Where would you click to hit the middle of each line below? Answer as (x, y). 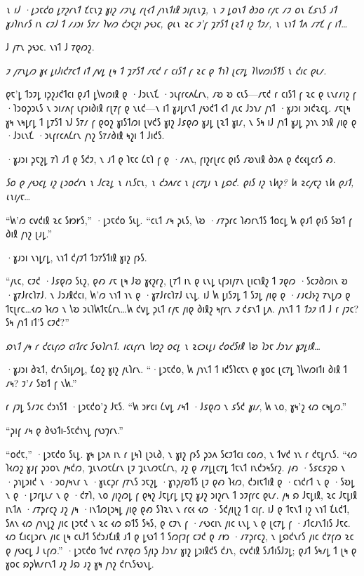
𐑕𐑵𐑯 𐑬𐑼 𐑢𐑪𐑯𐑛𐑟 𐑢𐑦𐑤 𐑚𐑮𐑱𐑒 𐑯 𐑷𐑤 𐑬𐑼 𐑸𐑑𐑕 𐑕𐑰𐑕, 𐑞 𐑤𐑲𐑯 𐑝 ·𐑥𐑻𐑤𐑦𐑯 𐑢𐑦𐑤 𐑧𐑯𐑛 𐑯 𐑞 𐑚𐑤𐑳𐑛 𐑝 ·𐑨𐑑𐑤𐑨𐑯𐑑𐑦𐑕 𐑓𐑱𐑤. (178, 522)
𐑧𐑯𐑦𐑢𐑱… (18, 196)
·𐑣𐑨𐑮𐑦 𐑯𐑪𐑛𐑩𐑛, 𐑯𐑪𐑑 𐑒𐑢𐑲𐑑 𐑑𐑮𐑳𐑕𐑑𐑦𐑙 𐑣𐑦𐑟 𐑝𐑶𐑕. (76, 257)
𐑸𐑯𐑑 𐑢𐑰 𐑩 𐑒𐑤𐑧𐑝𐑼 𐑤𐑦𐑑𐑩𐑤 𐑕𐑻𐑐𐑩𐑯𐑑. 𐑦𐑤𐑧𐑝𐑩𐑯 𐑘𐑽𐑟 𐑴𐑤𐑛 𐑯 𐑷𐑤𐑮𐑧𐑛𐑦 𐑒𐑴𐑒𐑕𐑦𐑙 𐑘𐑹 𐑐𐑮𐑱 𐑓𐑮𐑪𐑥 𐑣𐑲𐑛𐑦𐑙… (163, 345)
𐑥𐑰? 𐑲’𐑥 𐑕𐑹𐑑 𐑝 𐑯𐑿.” (41, 382)
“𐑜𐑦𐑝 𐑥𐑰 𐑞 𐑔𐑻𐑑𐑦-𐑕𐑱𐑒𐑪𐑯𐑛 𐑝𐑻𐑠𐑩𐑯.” (65, 430)
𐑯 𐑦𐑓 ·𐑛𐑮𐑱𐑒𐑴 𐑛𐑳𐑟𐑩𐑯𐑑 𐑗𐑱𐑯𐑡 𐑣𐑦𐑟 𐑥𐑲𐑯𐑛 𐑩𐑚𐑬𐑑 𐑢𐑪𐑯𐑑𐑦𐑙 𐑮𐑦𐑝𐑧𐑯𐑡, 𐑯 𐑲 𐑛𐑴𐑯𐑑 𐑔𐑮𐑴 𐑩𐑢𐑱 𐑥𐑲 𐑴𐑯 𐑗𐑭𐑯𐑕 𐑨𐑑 (171, 9)
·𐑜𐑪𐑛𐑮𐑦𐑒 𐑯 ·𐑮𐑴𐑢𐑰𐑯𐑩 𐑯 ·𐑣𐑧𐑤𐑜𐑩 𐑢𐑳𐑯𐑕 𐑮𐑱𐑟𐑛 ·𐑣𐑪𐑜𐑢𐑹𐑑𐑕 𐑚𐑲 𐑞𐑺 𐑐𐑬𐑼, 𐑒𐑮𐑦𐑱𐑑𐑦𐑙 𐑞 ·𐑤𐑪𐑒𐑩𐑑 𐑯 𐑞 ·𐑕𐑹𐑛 (180, 481)
